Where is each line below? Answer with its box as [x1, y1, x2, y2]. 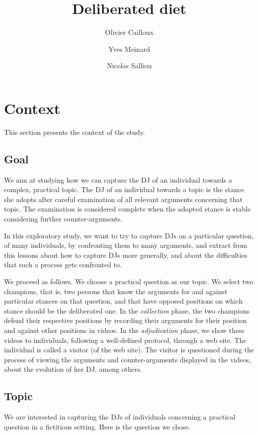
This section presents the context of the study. [4, 126, 145, 137]
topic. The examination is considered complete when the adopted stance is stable [4, 204, 251, 214]
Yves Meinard [108, 43, 150, 54]
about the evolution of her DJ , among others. [4, 364, 142, 374]
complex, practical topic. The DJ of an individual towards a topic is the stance [4, 184, 244, 195]
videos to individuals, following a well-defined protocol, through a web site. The [4, 334, 247, 345]
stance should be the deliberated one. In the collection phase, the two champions [4, 305, 250, 316]
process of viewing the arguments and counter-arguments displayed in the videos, [4, 354, 251, 364]
